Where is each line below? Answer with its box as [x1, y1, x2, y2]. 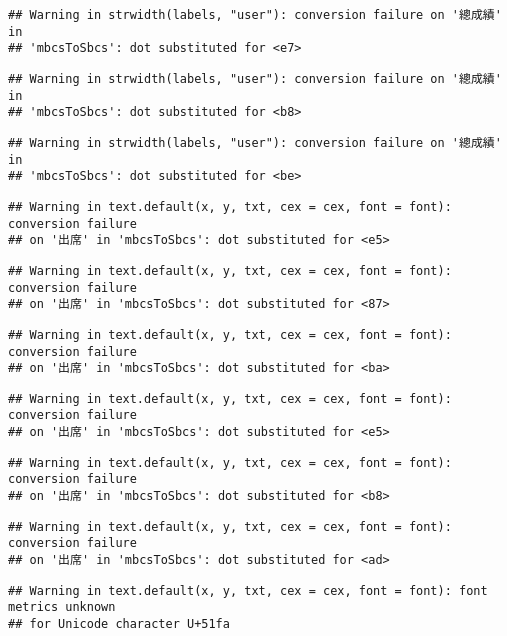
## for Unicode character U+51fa [8, 617, 230, 632]
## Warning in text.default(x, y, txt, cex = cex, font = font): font [8, 583, 488, 598]
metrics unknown [8, 600, 116, 615]
